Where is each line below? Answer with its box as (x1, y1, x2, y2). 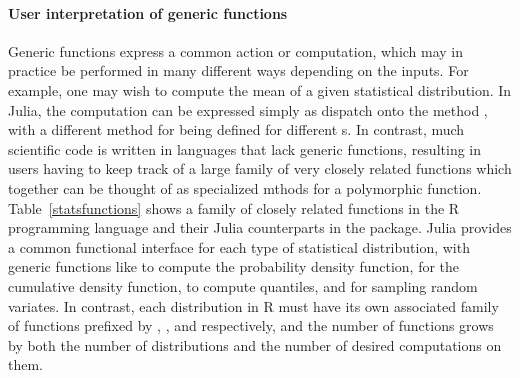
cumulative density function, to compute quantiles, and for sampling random (8, 275, 478, 296)
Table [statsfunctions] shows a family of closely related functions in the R (8, 197, 460, 218)
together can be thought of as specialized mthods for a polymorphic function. (8, 177, 482, 198)
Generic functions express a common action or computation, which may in (8, 40, 464, 61)
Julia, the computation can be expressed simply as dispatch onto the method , (8, 99, 488, 120)
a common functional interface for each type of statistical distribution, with (8, 236, 470, 257)
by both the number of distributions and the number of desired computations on (8, 334, 502, 355)
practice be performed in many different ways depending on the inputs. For (8, 60, 469, 81)
